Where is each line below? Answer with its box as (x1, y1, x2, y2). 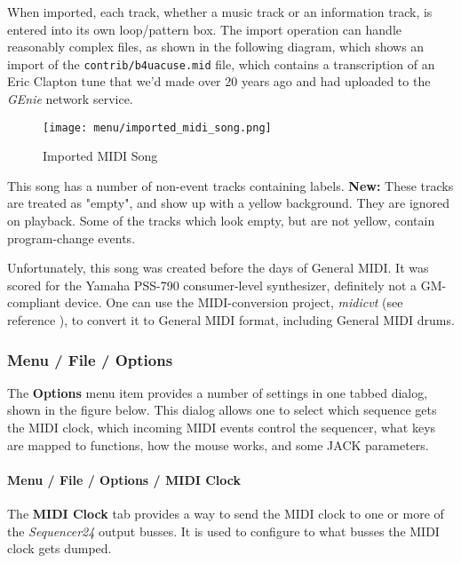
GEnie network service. (7, 90, 133, 108)
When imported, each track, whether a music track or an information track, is (7, 3, 433, 20)
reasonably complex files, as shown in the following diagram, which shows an (7, 37, 425, 56)
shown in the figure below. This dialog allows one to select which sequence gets (7, 400, 437, 419)
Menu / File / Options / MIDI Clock (7, 470, 242, 488)
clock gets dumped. (7, 539, 112, 558)
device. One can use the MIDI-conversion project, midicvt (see (64, 293, 403, 312)
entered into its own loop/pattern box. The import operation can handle (7, 20, 401, 38)
